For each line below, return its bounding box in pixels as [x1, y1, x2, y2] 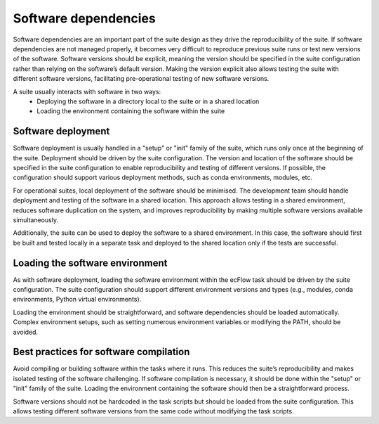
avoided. [13, 328, 39, 336]
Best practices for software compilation [13, 346, 190, 358]
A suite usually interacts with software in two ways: [13, 87, 161, 96]
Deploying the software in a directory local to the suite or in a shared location [36, 97, 260, 105]
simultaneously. [13, 215, 59, 224]
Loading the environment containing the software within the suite [36, 107, 225, 115]
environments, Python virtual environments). [13, 295, 142, 304]
